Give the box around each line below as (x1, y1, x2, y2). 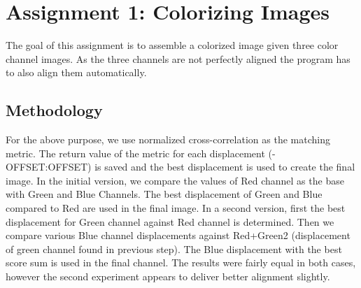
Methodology (6, 99, 103, 121)
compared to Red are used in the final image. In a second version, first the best (6, 201, 346, 215)
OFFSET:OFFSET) (6, 159, 92, 174)
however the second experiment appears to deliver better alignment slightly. (6, 269, 330, 284)
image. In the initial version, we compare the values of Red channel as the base (6, 173, 344, 187)
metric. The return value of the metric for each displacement (6, 145, 265, 160)
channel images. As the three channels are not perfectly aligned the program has (6, 51, 351, 66)
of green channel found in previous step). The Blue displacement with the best (6, 241, 342, 256)
